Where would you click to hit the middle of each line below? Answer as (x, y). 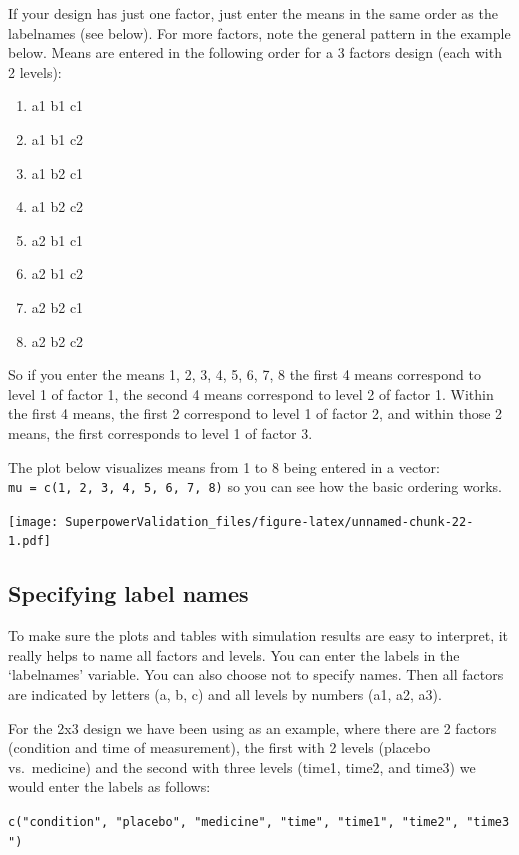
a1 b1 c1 (57, 105)
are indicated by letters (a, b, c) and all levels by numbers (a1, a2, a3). (225, 694)
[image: (33, 521)
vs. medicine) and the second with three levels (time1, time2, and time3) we (242, 766)
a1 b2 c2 (57, 206)
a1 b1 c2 (57, 138)
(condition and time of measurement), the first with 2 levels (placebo (219, 747)
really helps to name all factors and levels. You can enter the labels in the (234, 654)
